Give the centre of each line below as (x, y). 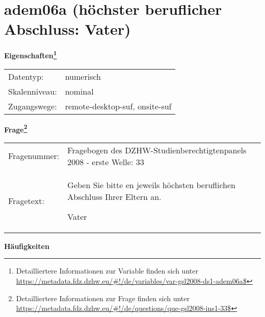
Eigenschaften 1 (31, 54)
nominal (79, 91)
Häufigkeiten (27, 246)
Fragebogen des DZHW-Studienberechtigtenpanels (157, 150)
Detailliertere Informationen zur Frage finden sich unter (103, 298)
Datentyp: (26, 76)
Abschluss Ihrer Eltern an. (114, 196)
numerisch (83, 76)
